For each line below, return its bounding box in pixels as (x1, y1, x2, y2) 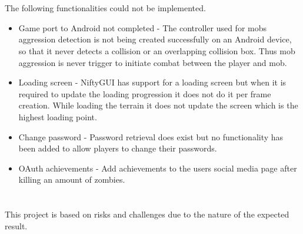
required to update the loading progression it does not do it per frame (18, 87, 271, 100)
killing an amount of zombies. (18, 173, 125, 186)
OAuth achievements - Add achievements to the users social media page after (18, 162, 297, 174)
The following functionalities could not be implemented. (5, 2, 206, 14)
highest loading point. (18, 110, 97, 123)
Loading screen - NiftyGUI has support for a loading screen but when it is (18, 76, 287, 88)
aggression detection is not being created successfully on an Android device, (18, 33, 292, 45)
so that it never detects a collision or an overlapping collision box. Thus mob (18, 44, 295, 57)
